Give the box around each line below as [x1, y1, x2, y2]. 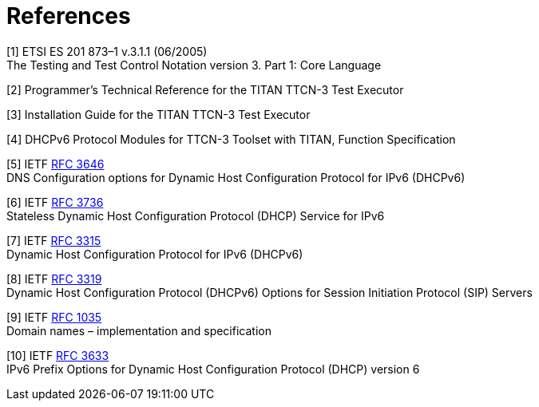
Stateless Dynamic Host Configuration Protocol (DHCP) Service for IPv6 [6, 208, 385, 223]
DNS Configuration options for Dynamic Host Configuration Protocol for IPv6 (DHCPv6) [6, 170, 466, 184]
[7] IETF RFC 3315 [6, 233, 101, 247]
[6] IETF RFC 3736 [6, 195, 104, 209]
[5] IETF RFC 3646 [6, 156, 105, 171]
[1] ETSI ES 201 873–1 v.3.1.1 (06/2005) [6, 44, 208, 58]
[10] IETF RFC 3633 [6, 348, 109, 362]
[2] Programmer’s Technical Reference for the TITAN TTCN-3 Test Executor [6, 82, 404, 97]
